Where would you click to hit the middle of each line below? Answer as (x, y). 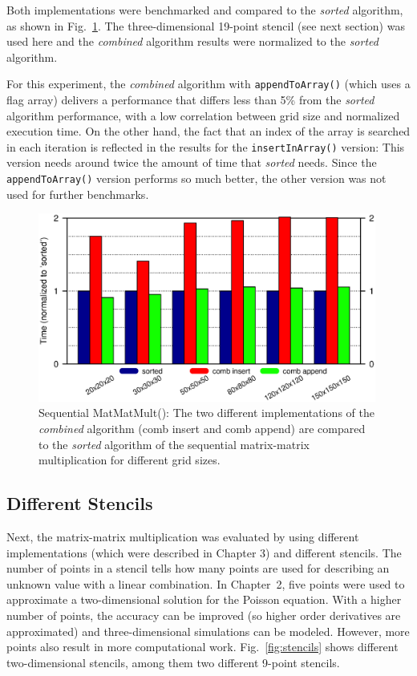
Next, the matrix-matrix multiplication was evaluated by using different (183, 536)
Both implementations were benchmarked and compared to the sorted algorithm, (205, 10)
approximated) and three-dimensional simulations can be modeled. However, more (208, 631)
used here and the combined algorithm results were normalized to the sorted (192, 41)
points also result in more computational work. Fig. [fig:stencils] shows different (202, 647)
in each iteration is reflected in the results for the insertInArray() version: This (206, 146)
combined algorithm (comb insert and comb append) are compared (202, 428)
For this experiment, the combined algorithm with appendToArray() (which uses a (208, 84)
